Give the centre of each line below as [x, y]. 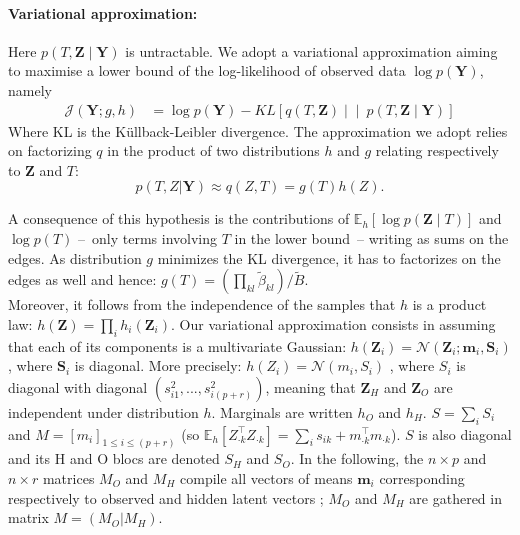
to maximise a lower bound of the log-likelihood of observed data [207, 70]
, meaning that [310, 386]
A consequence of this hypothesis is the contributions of [179, 218]
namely [30, 89]
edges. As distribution [75, 257]
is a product [449, 304]
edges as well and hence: [82, 279]
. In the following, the [357, 458]
